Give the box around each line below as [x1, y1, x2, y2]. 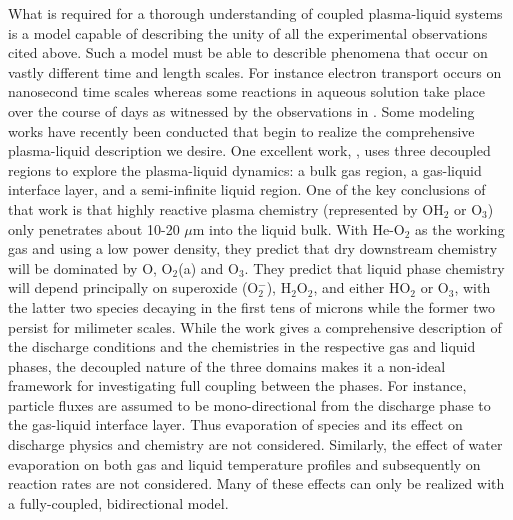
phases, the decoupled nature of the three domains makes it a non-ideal [8, 355, 446, 376]
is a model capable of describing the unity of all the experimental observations [8, 22, 488, 43]
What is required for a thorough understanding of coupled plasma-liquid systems [8, 3, 503, 23]
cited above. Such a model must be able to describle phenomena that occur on [8, 42, 488, 63]
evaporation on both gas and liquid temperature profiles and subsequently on [8, 453, 481, 474]
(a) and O [178, 257, 239, 278]
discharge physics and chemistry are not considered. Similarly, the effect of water [8, 434, 503, 455]
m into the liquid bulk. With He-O [192, 218, 405, 239]
